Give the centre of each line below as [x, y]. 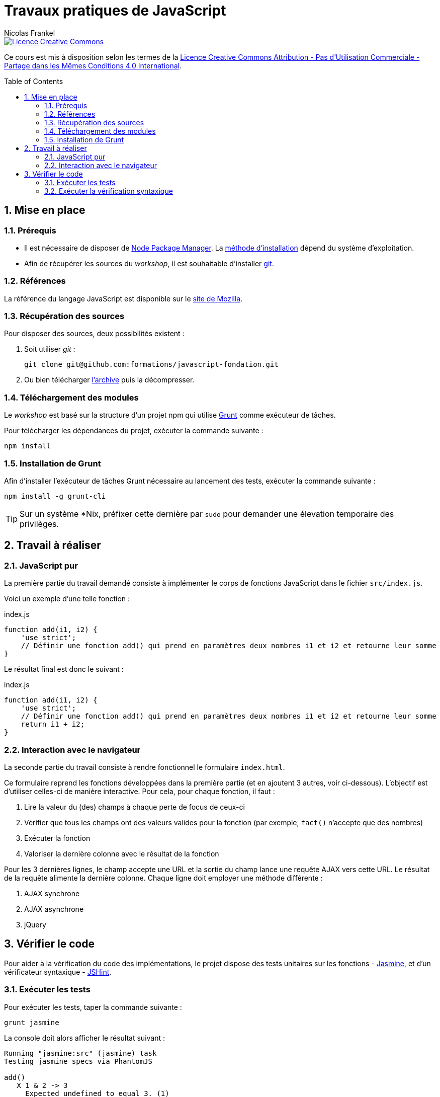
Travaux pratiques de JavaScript [115, 11]
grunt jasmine [32, 1022]
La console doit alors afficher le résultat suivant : [85, 1038]
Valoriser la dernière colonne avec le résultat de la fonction [122, 853]
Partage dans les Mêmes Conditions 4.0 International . [93, 65]
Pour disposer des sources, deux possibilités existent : [94, 334]
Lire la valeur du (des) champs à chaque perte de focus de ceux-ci [135, 807]
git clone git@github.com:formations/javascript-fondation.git [151, 365]
